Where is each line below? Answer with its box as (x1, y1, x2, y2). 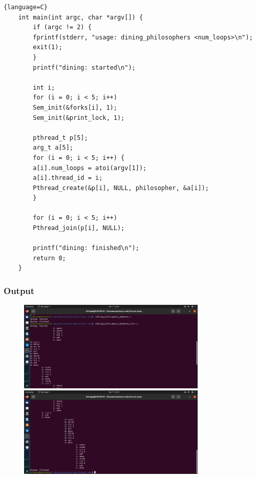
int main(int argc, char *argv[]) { (18, 13, 143, 21)
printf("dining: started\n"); (33, 64, 136, 71)
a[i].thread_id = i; (33, 174, 103, 182)
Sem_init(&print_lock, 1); (33, 114, 125, 121)
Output (4, 284, 35, 297)
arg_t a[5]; (33, 144, 74, 152)
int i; (33, 84, 55, 91)
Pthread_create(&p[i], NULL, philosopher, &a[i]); (33, 184, 209, 192)
